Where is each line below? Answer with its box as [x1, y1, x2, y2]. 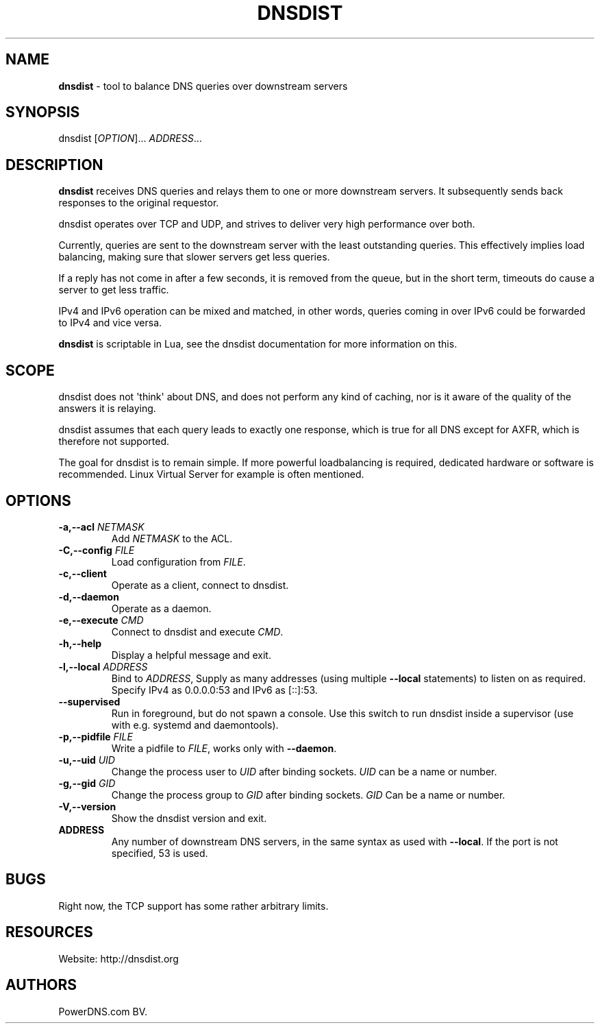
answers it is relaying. [58, 402, 156, 415]
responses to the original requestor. [58, 197, 219, 209]
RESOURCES [5, 923, 93, 941]
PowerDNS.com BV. [58, 1005, 148, 1017]
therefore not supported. [58, 435, 170, 448]
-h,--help [58, 637, 102, 649]
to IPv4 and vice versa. [58, 317, 162, 329]
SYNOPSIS [5, 104, 80, 121]
